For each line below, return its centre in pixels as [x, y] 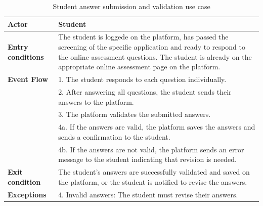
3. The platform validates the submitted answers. [135, 114]
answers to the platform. [96, 101]
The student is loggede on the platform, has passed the [143, 37]
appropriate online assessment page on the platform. [139, 67]
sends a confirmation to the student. [114, 136]
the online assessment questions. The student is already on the [155, 56]
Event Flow [28, 79]
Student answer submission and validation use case [131, 6]
